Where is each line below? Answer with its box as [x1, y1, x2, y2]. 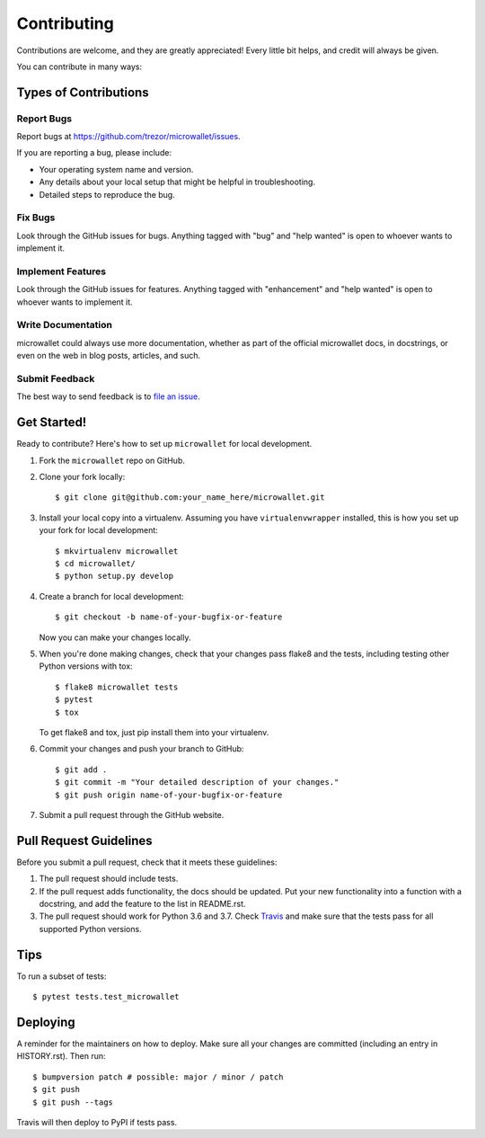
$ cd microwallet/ [55, 558, 137, 569]
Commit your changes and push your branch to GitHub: [39, 743, 244, 754]
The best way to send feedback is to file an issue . [16, 391, 201, 402]
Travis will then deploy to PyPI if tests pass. [16, 1116, 178, 1127]
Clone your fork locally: [39, 472, 126, 483]
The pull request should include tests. [39, 873, 179, 885]
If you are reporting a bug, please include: [16, 147, 172, 158]
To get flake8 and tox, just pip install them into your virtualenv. [39, 726, 269, 737]
